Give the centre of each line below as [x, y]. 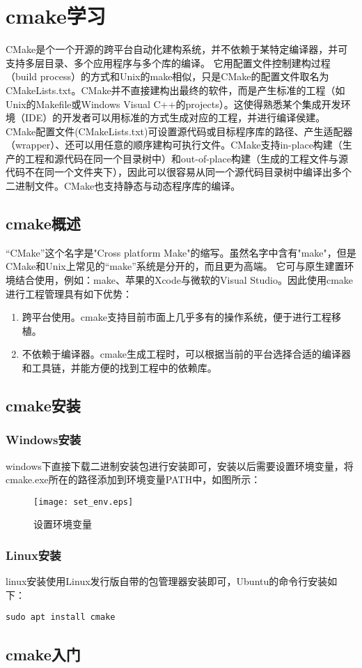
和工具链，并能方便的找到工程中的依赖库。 [119, 368]
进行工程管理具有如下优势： [69, 293]
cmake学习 [56, 16]
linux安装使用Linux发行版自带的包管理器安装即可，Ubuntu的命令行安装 [167, 581]
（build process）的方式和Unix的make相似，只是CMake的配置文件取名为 [167, 76]
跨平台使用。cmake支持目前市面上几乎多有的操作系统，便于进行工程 [176, 317]
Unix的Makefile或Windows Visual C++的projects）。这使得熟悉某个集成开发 [173, 104]
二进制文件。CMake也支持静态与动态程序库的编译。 [123, 186]
